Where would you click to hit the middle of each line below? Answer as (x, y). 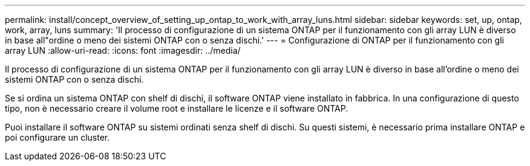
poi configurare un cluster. (57, 137)
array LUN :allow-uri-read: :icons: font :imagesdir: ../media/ (123, 50)
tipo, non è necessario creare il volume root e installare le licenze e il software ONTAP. (177, 108)
